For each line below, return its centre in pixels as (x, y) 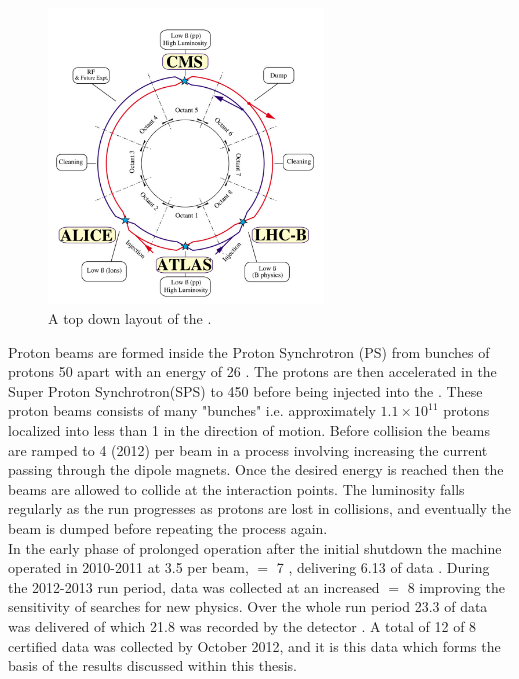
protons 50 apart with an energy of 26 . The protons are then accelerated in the (252, 371)
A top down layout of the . (130, 318)
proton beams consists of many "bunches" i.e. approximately (192, 410)
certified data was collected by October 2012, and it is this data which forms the (254, 645)
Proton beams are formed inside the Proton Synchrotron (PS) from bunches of (249, 351)
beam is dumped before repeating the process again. (168, 527)
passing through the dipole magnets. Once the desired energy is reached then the (256, 469)
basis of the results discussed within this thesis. (152, 665)
